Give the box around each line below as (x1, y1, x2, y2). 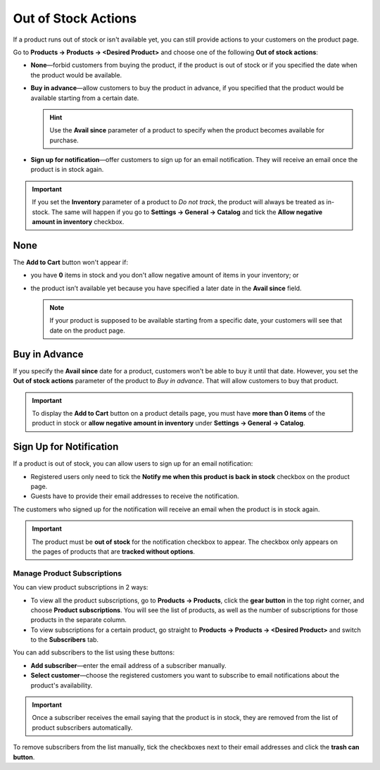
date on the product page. (49, 326, 126, 335)
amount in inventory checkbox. (32, 218, 125, 226)
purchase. (49, 136, 79, 144)
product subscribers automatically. (32, 723, 133, 732)
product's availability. (30, 681, 93, 690)
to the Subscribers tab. (30, 635, 99, 644)
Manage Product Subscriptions (13, 568, 122, 578)
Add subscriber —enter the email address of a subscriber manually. (30, 661, 227, 669)
